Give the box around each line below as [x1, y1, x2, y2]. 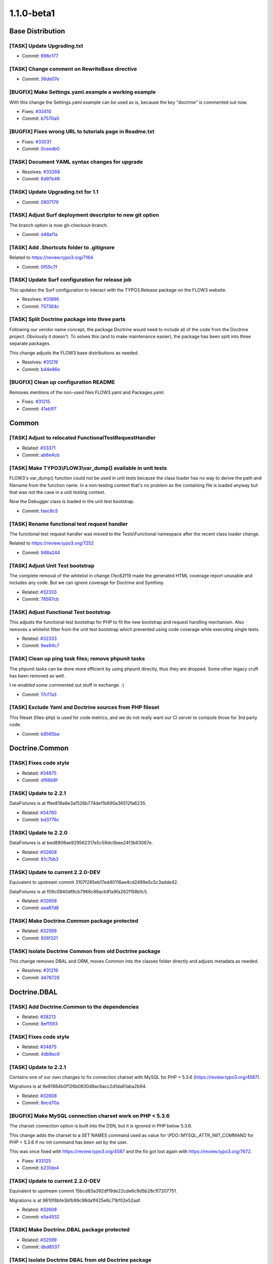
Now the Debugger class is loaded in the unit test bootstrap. [9, 499, 135, 505]
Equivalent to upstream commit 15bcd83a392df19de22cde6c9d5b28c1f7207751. [9, 1188, 177, 1194]
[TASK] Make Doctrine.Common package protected [9, 918, 139, 925]
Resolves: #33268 [22, 169, 60, 175]
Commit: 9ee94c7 [22, 643, 60, 649]
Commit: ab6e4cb [22, 452, 60, 458]
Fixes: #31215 [22, 398, 51, 404]
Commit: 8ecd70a [22, 1100, 59, 1106]
